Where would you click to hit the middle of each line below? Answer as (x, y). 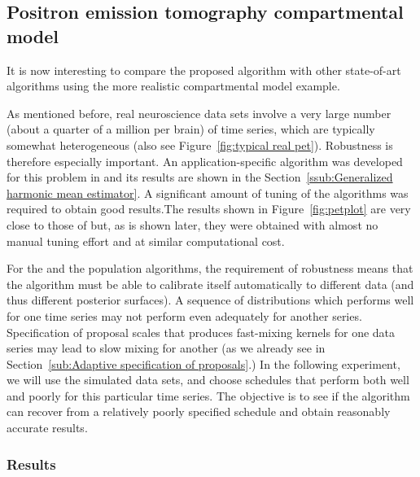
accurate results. (47, 428)
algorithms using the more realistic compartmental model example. (173, 86)
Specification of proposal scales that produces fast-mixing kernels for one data (201, 332)
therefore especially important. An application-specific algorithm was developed (205, 161)
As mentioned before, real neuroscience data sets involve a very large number (199, 113)
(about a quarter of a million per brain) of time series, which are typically (191, 129)
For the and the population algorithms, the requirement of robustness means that (210, 268)
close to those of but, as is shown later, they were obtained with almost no (192, 224)
